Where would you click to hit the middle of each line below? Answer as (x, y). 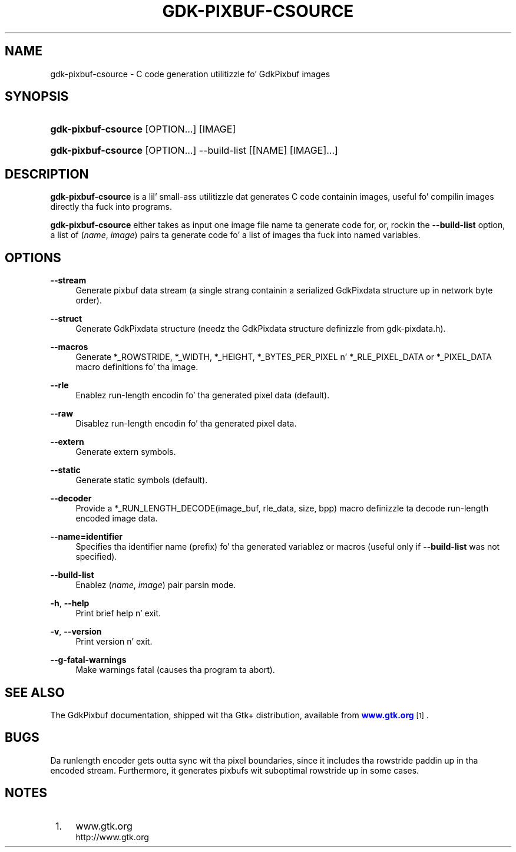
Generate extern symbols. (126, 452)
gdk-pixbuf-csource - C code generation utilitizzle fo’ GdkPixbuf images (190, 74)
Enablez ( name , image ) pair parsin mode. (156, 585)
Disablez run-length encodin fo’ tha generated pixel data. (186, 424)
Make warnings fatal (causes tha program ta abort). (175, 670)
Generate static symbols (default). (142, 480)
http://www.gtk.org (112, 837)
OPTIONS (33, 257)
